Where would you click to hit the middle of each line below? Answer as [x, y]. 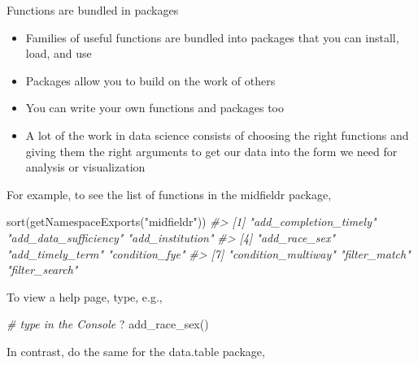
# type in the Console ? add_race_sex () [108, 324]
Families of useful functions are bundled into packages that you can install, [212, 37]
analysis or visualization [85, 167]
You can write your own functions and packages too [155, 108]
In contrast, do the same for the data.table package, [136, 351]
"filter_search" [42, 269]
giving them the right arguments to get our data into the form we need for [211, 151]
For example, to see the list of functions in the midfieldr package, [169, 194]
